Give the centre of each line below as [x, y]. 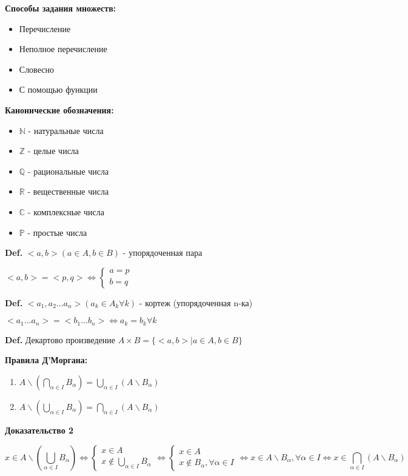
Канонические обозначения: [59, 109]
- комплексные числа [66, 211]
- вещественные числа [68, 191]
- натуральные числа [66, 130]
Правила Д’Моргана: [46, 360]
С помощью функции [58, 89]
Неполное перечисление [63, 49]
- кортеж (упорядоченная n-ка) [196, 302]
